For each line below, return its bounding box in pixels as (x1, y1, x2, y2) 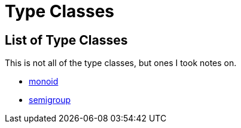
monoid (29, 76, 59, 87)
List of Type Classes (5, 32, 128, 48)
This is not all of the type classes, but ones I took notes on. (5, 58, 237, 68)
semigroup (29, 95, 71, 105)
